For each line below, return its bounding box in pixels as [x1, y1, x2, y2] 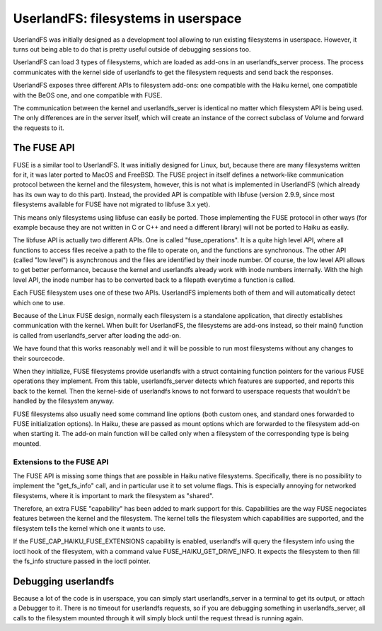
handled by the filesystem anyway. [13, 396, 115, 406]
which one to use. [13, 298, 65, 307]
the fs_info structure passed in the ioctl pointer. [13, 557, 151, 565]
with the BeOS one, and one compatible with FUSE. [13, 90, 163, 99]
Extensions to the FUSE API [13, 456, 109, 466]
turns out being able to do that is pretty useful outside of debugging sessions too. [13, 45, 251, 53]
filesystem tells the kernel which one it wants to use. [13, 524, 166, 533]
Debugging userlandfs [13, 575, 115, 587]
